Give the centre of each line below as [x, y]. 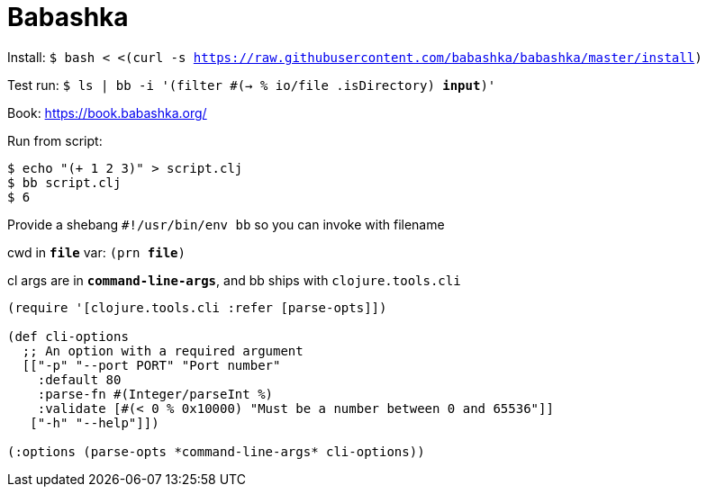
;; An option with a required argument [163, 350]
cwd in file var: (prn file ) [96, 252]
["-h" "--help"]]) [95, 422]
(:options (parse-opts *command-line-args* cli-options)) [216, 451]
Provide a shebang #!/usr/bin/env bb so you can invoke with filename [226, 224]
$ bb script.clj [64, 182]
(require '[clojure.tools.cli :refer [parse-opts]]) [197, 307]
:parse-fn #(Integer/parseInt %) [155, 394]
